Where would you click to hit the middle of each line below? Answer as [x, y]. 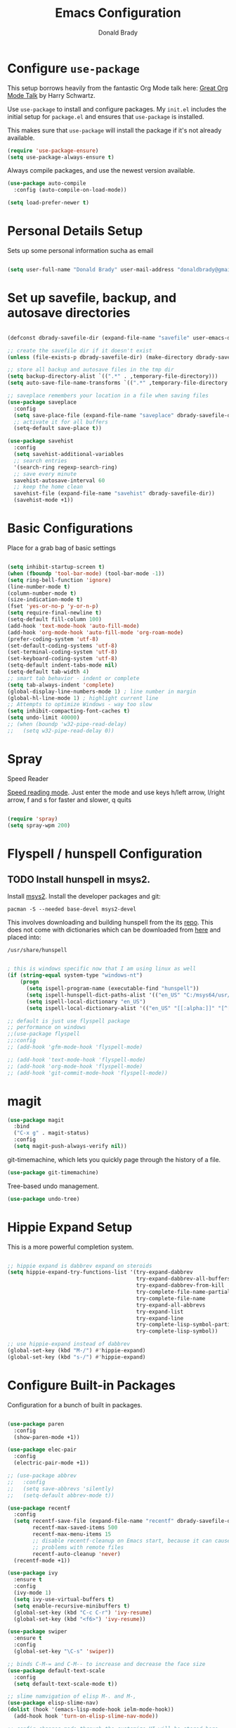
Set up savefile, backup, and [92, 298]
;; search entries [41, 461]
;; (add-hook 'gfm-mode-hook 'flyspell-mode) [75, 1047]
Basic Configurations [70, 528]
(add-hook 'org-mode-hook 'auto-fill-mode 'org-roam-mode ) [96, 632]
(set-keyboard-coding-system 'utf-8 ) [63, 659]
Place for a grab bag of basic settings [61, 548]
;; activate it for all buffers [61, 422]
